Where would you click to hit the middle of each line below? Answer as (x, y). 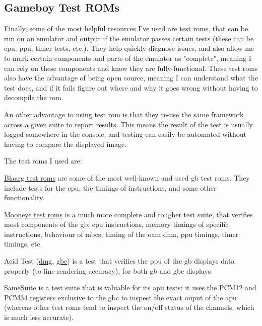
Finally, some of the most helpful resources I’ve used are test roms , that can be (126, 28)
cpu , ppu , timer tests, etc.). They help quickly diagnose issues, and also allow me (129, 48)
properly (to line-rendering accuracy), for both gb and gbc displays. (109, 270)
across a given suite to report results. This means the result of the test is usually (128, 124)
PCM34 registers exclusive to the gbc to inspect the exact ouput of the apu (120, 297)
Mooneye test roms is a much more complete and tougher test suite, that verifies (128, 214)
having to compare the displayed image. (65, 144)
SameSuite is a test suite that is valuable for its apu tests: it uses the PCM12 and (130, 288)
